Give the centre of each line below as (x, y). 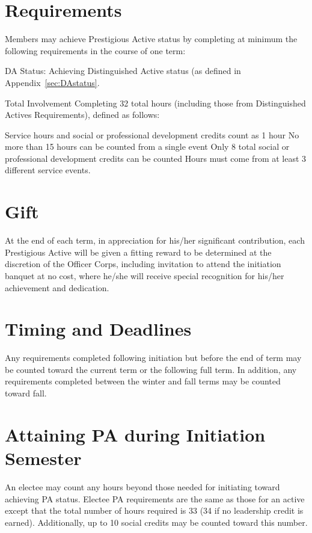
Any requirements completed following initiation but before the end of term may (153, 358)
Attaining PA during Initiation (135, 434)
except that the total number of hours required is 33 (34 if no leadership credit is (154, 510)
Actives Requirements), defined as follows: (82, 115)
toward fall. (26, 393)
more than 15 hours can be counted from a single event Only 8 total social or (147, 146)
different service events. (48, 170)
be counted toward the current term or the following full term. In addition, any (151, 369)
